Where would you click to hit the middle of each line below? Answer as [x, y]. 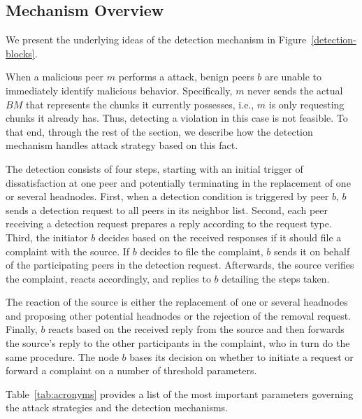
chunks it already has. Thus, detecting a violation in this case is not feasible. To [177, 118]
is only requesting [306, 104]
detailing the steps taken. [276, 278]
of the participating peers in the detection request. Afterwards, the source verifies [180, 265]
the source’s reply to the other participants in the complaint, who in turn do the [178, 343]
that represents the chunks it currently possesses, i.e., [140, 104]
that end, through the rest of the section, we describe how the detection [159, 131]
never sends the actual [295, 90]
